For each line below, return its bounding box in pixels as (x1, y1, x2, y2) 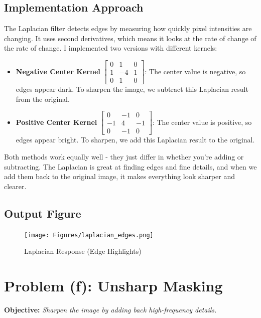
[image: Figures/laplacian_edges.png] (24, 231, 154, 239)
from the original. (16, 93, 70, 104)
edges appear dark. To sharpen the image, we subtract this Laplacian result (16, 84, 248, 94)
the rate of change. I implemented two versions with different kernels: (4, 43, 217, 53)
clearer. (4, 181, 27, 191)
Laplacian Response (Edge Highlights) (24, 246, 142, 256)
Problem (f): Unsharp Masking (4, 275, 223, 295)
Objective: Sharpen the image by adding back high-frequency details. (4, 304, 217, 314)
